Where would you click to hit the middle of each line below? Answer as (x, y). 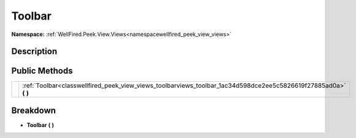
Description (34, 52)
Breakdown (34, 110)
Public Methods (42, 71)
